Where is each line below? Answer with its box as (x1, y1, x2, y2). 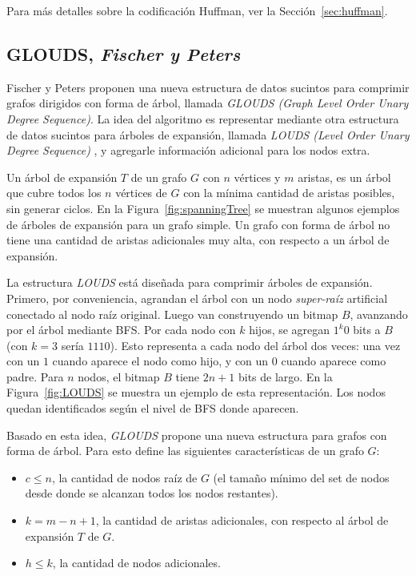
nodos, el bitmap (78, 368, 160, 385)
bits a (353, 321, 381, 338)
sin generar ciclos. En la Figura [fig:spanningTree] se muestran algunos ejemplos (6, 199, 400, 216)
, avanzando (350, 305, 408, 322)
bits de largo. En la (238, 368, 333, 385)
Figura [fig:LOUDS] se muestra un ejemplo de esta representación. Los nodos (6, 384, 386, 401)
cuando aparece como (281, 352, 386, 369)
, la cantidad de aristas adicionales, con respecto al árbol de (95, 512, 389, 529)
